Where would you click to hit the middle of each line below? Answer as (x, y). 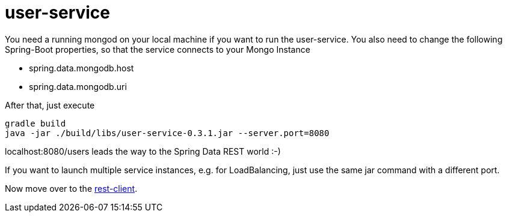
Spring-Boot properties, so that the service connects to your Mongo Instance (158, 49)
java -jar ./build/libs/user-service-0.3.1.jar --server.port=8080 (167, 133)
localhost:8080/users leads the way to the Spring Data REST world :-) (143, 151)
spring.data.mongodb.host (81, 68)
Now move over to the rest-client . (71, 188)
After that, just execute (50, 105)
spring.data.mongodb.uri (78, 86)
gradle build (35, 123)
